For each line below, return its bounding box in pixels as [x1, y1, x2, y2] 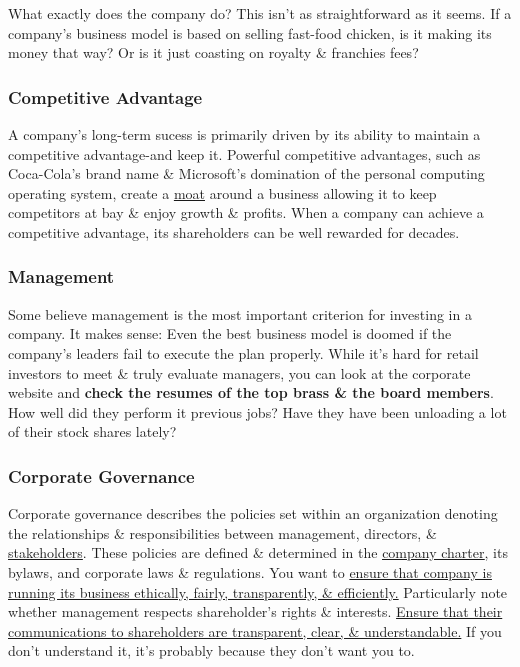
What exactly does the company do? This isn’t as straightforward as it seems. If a [8, 3, 512, 23]
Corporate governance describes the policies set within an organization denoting [8, 503, 498, 524]
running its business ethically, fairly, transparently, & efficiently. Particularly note [8, 581, 508, 602]
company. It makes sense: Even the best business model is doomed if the [8, 323, 452, 344]
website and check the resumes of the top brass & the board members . [8, 382, 494, 403]
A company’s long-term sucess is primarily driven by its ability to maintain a [8, 124, 481, 144]
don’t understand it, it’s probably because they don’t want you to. [8, 640, 415, 661]
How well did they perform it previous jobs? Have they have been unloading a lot [8, 401, 507, 422]
